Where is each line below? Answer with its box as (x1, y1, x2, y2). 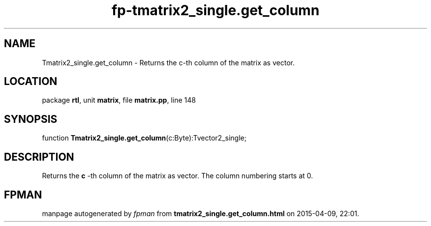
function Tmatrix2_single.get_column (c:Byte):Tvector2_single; (42, 134, 246, 142)
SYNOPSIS (4, 113, 58, 125)
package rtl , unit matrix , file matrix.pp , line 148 (42, 96, 196, 105)
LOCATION (4, 75, 58, 88)
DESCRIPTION (4, 150, 74, 163)
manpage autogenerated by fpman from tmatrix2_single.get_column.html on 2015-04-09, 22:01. (42, 209, 359, 218)
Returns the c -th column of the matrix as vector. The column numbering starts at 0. (42, 171, 313, 180)
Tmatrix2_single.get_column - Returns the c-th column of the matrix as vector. (42, 58, 295, 67)
